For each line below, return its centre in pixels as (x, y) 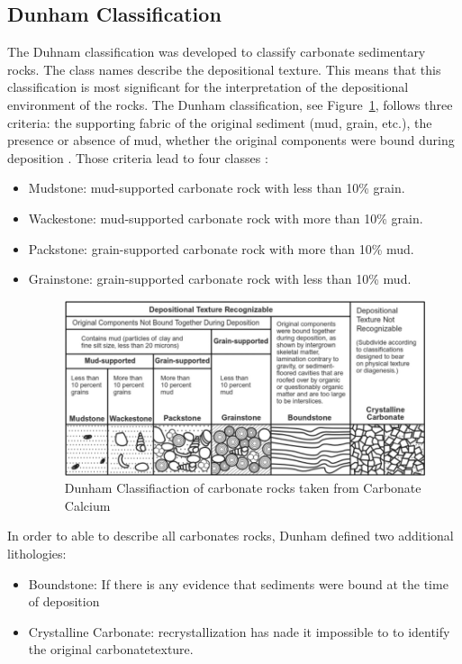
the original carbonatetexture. (111, 649)
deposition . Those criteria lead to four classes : (138, 157)
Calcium (87, 505)
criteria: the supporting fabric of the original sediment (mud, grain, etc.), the (220, 122)
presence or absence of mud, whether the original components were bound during (231, 140)
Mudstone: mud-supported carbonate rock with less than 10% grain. (217, 188)
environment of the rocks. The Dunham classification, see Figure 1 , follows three (230, 104)
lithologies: (37, 554)
